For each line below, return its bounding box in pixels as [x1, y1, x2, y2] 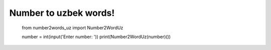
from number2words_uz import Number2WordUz [22, 25, 123, 31]
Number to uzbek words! [9, 7, 115, 18]
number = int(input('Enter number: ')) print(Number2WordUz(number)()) [22, 34, 171, 40]
